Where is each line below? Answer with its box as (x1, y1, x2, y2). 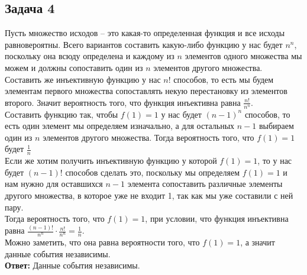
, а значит (240, 235, 275, 248)
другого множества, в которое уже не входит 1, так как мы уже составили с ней (5, 189, 293, 201)
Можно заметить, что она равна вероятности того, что (5, 235, 200, 248)
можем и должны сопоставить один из (5, 61, 143, 73)
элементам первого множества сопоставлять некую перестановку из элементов (5, 85, 287, 97)
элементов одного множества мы (185, 50, 302, 62)
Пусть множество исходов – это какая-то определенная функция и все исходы (5, 27, 285, 39)
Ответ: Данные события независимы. (5, 259, 140, 271)
